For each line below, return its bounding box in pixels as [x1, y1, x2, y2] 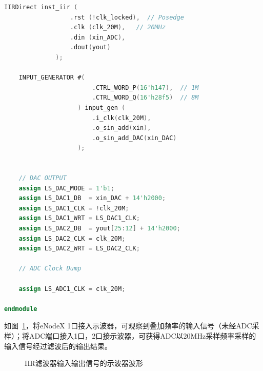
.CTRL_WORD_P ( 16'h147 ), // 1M [92, 84, 199, 91]
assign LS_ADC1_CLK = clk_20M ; [18, 285, 126, 292]
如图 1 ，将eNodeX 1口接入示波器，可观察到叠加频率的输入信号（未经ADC [4, 320, 252, 331]
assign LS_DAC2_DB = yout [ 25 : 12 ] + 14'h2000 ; [18, 225, 180, 232]
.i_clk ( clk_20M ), [92, 114, 151, 122]
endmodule [4, 305, 37, 313]
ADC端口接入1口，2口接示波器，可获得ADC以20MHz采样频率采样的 [29, 330, 256, 341]
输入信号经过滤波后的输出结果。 [4, 340, 112, 351]
